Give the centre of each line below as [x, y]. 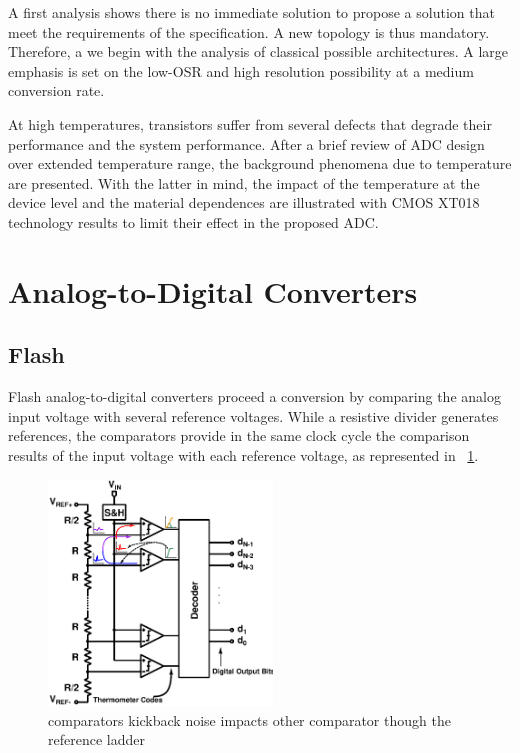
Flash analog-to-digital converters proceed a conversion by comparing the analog [254, 396]
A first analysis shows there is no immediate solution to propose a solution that [251, 12]
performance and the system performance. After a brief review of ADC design [246, 143]
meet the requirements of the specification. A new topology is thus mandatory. [249, 31]
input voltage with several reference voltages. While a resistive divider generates [253, 415]
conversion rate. [56, 90]
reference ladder [96, 739]
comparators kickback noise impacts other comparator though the [249, 719]
